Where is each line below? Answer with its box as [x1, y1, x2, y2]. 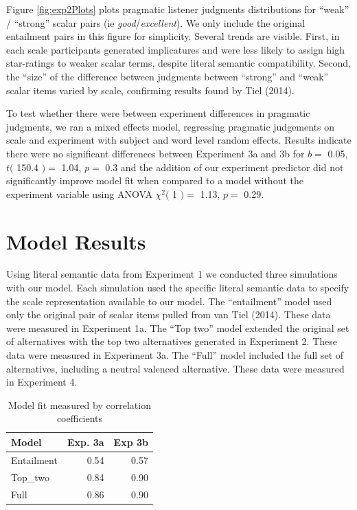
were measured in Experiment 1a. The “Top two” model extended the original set [6, 320, 349, 335]
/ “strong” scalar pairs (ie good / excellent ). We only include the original [6, 15, 306, 30]
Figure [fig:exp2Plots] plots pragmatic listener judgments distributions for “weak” [6, 2, 349, 16]
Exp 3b [113, 434, 148, 449]
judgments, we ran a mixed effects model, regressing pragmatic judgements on [6, 119, 335, 133]
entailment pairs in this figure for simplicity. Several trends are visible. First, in [6, 29, 340, 43]
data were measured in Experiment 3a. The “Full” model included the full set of [6, 348, 344, 362]
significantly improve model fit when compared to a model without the [6, 173, 303, 188]
